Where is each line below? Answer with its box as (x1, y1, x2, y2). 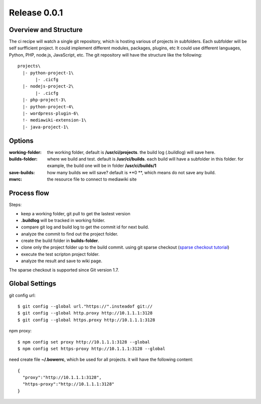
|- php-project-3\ (22, 97, 66, 103)
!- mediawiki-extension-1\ (22, 118, 87, 123)
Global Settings (9, 280, 57, 288)
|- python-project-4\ (22, 104, 74, 109)
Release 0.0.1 (9, 7, 63, 18)
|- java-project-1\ (22, 124, 69, 130)
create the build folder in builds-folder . (21, 238, 99, 244)
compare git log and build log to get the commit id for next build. (21, 224, 149, 230)
